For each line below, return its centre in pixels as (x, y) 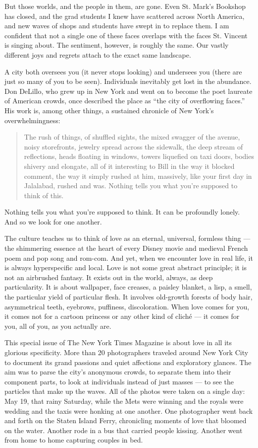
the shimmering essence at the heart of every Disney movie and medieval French (126, 248)
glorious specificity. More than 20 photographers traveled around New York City (127, 352)
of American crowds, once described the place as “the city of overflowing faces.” (125, 101)
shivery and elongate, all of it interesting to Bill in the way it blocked (129, 166)
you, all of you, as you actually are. (58, 326)
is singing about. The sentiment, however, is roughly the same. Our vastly (117, 45)
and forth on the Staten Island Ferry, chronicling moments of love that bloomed (126, 420)
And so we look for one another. (53, 221)
